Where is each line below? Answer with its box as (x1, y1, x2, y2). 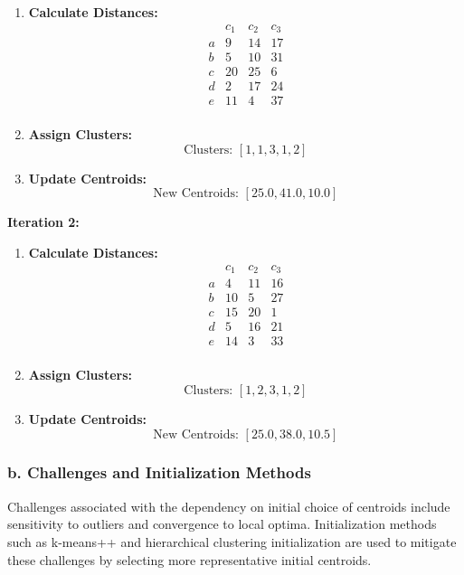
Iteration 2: (7, 212, 80, 231)
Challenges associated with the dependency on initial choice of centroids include (7, 496, 450, 515)
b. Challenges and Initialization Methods (7, 461, 311, 484)
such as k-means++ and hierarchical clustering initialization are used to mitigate (7, 532, 457, 551)
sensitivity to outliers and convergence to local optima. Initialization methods (7, 514, 437, 533)
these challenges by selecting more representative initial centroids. (7, 550, 372, 569)
